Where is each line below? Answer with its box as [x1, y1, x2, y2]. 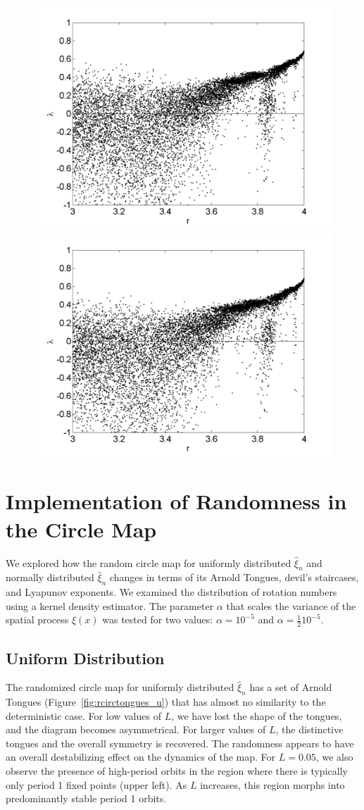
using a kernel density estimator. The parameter [6, 598, 214, 613]
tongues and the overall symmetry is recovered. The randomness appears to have [6, 735, 354, 750]
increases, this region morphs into [200, 777, 345, 792]
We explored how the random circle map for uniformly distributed [6, 555, 291, 570]
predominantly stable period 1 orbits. [6, 791, 167, 806]
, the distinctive [275, 722, 344, 737]
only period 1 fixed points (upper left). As [6, 777, 187, 792]
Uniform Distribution [6, 647, 165, 668]
